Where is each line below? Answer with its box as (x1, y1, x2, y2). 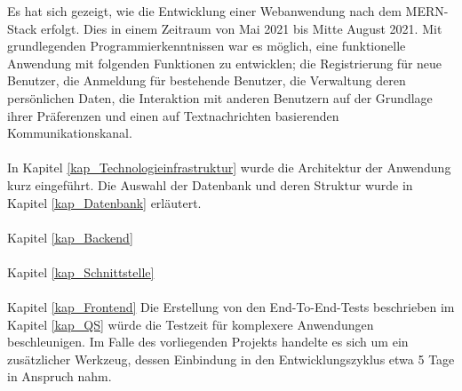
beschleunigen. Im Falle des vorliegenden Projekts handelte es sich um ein (7, 332, 409, 351)
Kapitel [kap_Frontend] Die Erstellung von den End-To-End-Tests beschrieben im (7, 298, 455, 316)
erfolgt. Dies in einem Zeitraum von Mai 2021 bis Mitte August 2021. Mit (41, 19, 442, 37)
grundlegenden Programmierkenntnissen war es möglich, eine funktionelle (7, 36, 406, 55)
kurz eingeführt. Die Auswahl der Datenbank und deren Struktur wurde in (7, 175, 413, 194)
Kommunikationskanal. (7, 124, 132, 142)
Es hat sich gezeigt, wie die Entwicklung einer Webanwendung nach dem (7, 2, 402, 20)
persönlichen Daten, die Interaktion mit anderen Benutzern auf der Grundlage (7, 88, 433, 107)
